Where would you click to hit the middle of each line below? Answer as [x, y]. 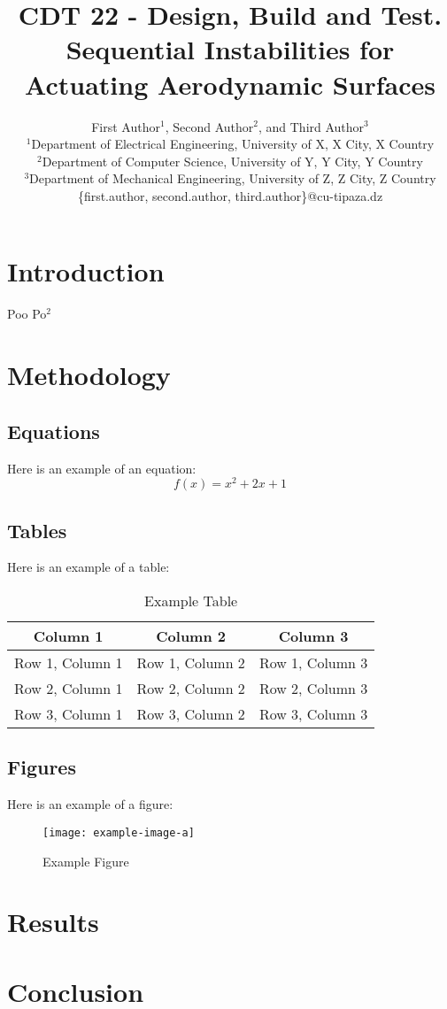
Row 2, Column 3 [313, 689]
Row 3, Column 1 [69, 714]
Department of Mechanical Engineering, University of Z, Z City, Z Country [233, 178]
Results [53, 922]
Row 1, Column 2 [191, 663]
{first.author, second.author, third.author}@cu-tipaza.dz [230, 195]
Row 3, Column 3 [313, 714]
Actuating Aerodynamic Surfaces [230, 84]
